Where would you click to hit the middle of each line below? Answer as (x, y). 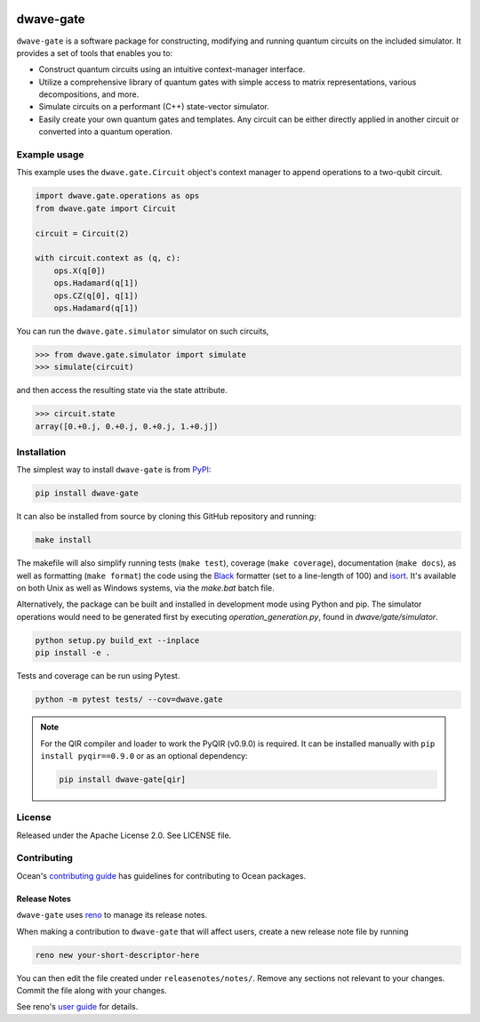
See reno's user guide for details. (77, 1007)
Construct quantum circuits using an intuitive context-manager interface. (172, 69)
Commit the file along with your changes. (92, 990)
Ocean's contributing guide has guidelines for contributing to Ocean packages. (161, 875)
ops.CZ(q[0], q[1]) (96, 295)
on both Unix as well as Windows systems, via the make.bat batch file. (145, 588)
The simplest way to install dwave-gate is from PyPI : (114, 470)
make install (64, 540)
